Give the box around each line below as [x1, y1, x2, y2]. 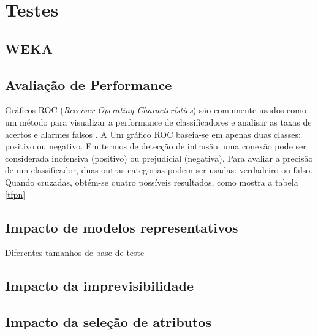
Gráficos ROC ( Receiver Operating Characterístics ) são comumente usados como [5, 104, 306, 116]
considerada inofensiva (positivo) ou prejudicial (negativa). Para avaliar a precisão [5, 151, 313, 164]
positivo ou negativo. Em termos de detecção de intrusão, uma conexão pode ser [5, 140, 306, 152]
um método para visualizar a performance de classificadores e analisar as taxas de [5, 115, 312, 128]
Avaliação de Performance [5, 75, 172, 94]
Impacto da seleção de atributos [5, 312, 211, 331]
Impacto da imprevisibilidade [5, 276, 194, 295]
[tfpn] [5, 187, 26, 200]
